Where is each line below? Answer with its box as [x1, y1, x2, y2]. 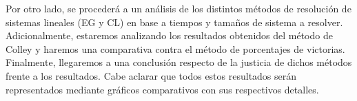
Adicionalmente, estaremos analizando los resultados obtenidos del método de [6, 28, 333, 43]
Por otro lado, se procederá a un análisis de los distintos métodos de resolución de [6, 1, 351, 15]
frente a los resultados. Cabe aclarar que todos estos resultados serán [6, 68, 297, 82]
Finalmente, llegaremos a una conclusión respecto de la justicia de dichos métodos [6, 55, 352, 69]
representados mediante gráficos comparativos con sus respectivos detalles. [6, 82, 319, 96]
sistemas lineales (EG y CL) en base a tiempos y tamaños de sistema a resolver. [6, 14, 343, 29]
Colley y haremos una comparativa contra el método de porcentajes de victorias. [6, 41, 345, 56]
